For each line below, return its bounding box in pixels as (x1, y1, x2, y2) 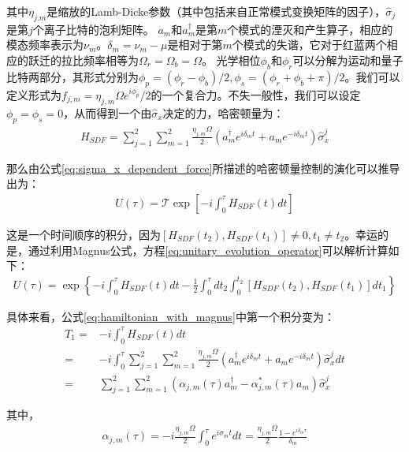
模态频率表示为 (6, 36, 84, 53)
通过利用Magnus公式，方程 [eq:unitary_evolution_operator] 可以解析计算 (28, 241, 389, 258)
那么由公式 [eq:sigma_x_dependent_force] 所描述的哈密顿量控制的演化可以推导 (6, 159, 400, 176)
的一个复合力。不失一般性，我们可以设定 (151, 87, 361, 103)
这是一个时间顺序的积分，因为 (6, 226, 161, 242)
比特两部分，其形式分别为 (6, 68, 139, 84)
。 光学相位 (201, 51, 261, 68)
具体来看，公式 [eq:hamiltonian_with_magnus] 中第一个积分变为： (6, 308, 336, 324)
